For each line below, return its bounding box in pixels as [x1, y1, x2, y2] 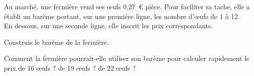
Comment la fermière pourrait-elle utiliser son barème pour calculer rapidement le [4, 53, 250, 63]
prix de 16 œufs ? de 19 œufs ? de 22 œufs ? [4, 62, 136, 73]
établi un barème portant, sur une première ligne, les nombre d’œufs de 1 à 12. [4, 11, 240, 21]
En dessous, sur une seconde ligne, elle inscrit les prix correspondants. [4, 20, 213, 31]
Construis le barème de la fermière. [4, 37, 109, 47]
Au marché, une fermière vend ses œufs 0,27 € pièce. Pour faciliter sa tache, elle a [4, 1, 250, 11]
